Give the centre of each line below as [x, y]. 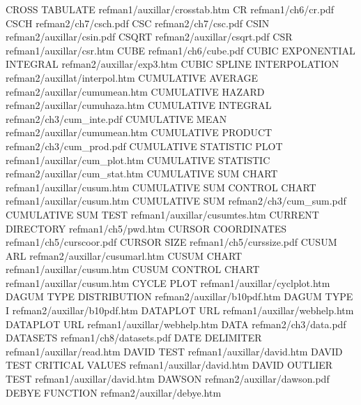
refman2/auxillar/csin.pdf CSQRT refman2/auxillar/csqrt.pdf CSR [149, 37]
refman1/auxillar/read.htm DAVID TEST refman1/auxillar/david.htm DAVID [174, 351]
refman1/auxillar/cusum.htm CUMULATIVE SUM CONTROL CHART [161, 187]
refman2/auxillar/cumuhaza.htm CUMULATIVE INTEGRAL [139, 105]
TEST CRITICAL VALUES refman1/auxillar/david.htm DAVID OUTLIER [169, 365]
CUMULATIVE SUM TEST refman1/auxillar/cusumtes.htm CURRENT [162, 214]
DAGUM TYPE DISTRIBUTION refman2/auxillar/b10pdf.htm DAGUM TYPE [179, 296]
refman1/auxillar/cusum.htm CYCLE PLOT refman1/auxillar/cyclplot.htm [168, 282]
